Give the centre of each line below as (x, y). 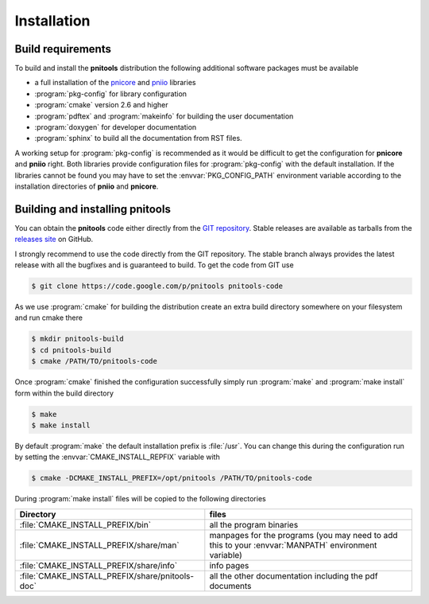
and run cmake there (49, 318)
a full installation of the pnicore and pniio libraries (115, 83)
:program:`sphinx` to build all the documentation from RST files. (138, 138)
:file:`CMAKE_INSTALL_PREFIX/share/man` (99, 545)
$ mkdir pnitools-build (78, 339)
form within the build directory (64, 393)
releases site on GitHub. (54, 240)
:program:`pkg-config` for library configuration (110, 94)
